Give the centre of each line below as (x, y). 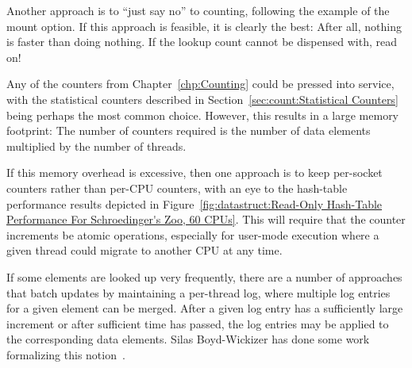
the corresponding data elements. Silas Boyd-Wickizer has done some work (188, 339)
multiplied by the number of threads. (96, 146)
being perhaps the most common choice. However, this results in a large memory (203, 115)
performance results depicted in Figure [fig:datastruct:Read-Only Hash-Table (194, 203)
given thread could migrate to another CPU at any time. (144, 250)
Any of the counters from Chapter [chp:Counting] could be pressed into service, (200, 84)
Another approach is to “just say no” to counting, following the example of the (198, 10)
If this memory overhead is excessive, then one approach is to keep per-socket (194, 172)
